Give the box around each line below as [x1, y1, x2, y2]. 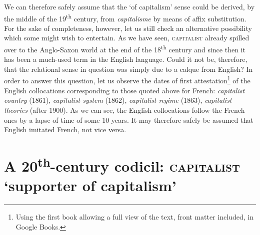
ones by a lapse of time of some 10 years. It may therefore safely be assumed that [4, 114, 253, 125]
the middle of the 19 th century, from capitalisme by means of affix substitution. [4, 11, 246, 23]
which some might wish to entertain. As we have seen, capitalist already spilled [4, 32, 249, 43]
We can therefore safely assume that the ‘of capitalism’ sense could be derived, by [4, 1, 255, 11]
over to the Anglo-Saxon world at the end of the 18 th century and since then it [4, 43, 245, 54]
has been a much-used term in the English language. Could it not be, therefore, [4, 54, 247, 64]
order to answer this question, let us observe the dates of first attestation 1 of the [4, 74, 250, 86]
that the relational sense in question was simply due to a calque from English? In [4, 63, 253, 74]
